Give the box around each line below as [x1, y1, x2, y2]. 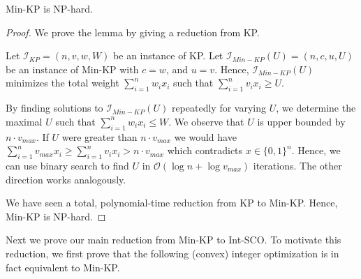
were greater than [61, 129, 138, 144]
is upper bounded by [257, 114, 346, 128]
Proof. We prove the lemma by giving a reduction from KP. [6, 24, 260, 39]
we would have [174, 129, 237, 144]
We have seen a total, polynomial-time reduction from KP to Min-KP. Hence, [6, 195, 338, 210]
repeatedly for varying [171, 100, 266, 115]
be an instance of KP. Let [113, 48, 223, 63]
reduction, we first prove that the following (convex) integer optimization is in [6, 246, 339, 260]
